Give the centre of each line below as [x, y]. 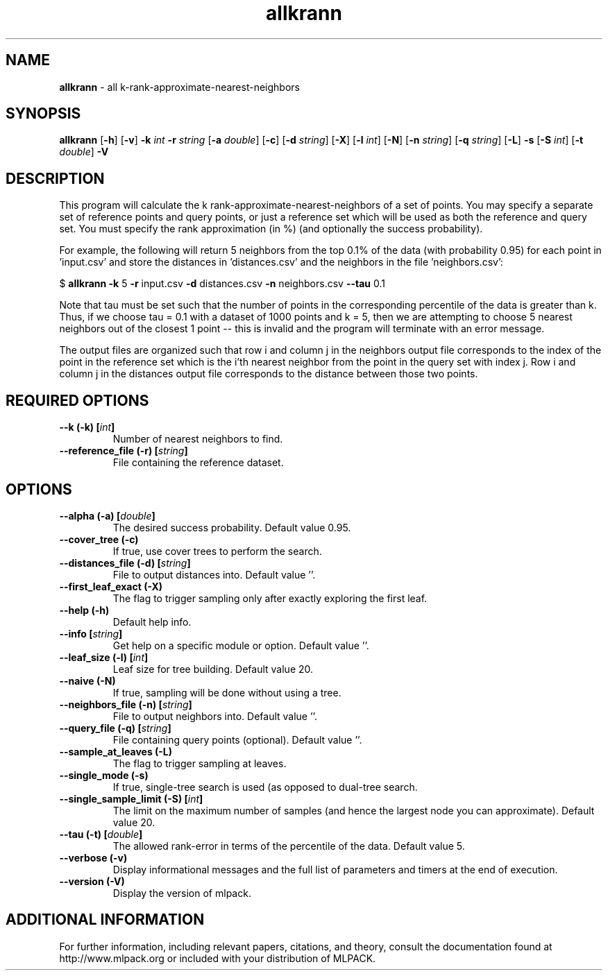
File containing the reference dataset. [198, 463]
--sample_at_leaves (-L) [116, 751]
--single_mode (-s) [104, 775]
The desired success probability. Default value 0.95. [232, 527]
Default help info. [152, 622]
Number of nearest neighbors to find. [198, 439]
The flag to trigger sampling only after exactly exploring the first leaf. [270, 598]
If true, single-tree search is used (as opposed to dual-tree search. [265, 787]
